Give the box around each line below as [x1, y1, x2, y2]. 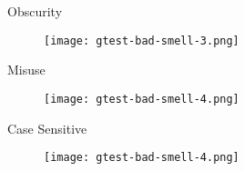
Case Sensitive [7, 118, 87, 137]
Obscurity [7, 2, 63, 20]
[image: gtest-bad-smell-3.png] [44, 34, 239, 47]
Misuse [7, 60, 46, 79]
